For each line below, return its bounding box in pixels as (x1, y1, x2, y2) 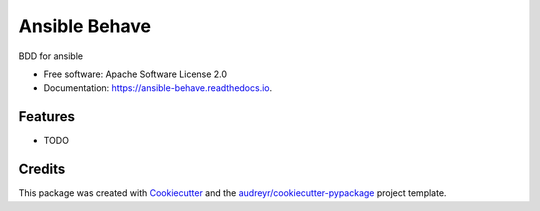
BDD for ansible (18, 50, 84, 62)
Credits (18, 161, 66, 178)
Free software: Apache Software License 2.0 (43, 68, 228, 80)
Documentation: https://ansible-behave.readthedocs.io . (43, 82, 273, 94)
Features (18, 108, 75, 125)
